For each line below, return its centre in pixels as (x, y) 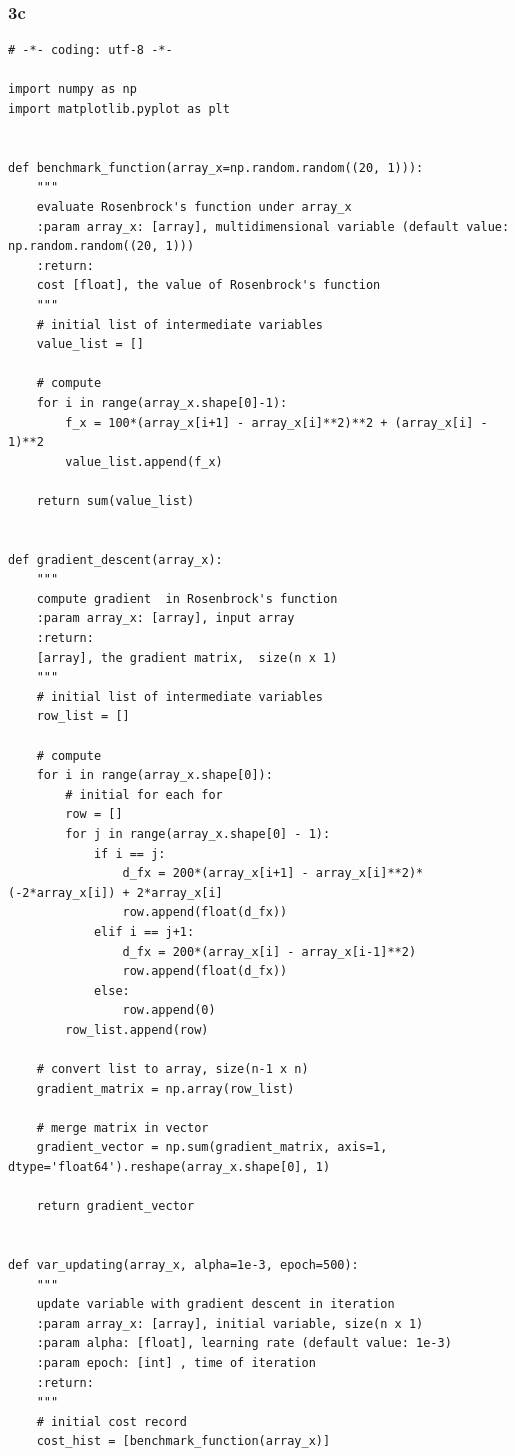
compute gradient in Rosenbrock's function (187, 598)
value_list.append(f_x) (144, 461)
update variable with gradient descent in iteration (215, 1304)
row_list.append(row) (137, 1029)
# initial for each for (144, 794)
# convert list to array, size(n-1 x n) (172, 1069)
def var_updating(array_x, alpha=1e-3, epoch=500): (183, 1265)
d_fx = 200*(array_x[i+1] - (215, 873)
